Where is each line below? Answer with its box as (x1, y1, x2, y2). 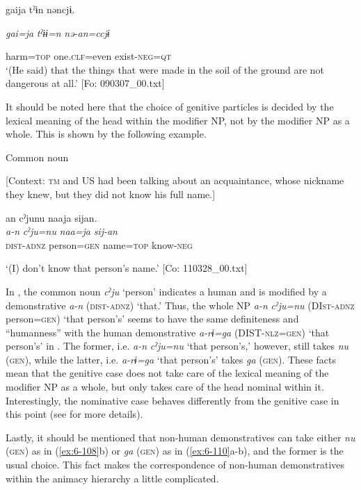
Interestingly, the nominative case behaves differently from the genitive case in (6, 393, 339, 407)
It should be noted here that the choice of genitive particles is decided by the (6, 99, 334, 113)
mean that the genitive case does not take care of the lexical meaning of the (6, 366, 329, 380)
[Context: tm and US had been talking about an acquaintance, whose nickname (6, 173, 344, 188)
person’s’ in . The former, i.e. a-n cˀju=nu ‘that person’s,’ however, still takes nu (6, 338, 349, 353)
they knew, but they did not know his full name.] (6, 186, 216, 201)
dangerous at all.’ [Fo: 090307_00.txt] (6, 76, 165, 90)
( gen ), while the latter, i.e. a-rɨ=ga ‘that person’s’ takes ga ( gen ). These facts (6, 352, 336, 366)
